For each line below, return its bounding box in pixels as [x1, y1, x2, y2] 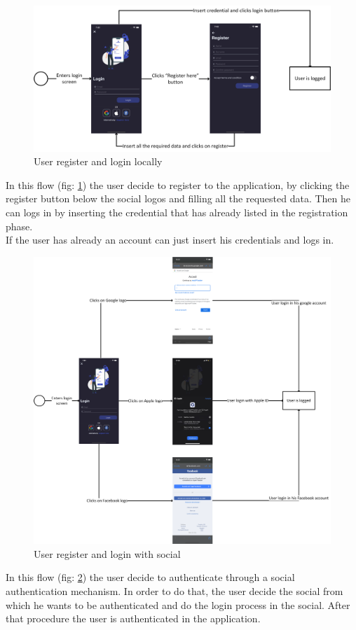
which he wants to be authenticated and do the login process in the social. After [6, 597, 350, 612]
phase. [6, 218, 33, 233]
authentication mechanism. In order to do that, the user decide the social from [6, 583, 343, 598]
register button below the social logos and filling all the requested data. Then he [6, 191, 350, 206]
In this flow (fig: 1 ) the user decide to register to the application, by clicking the [6, 177, 350, 192]
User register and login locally [34, 154, 163, 169]
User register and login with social [34, 546, 181, 561]
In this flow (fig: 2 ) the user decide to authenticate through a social [6, 570, 295, 584]
